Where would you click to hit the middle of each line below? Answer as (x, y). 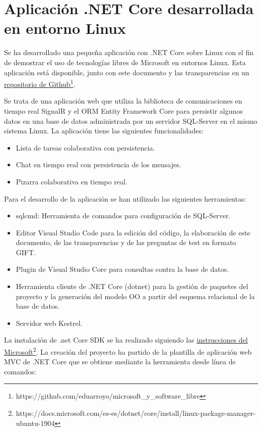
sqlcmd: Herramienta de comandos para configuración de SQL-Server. (123, 215)
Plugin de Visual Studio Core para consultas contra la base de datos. (122, 269)
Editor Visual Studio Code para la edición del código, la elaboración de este (133, 232)
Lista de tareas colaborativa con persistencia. (85, 147)
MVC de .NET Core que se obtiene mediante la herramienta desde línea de (120, 362)
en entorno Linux (65, 28)
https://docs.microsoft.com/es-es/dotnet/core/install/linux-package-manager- (136, 413)
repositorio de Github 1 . (40, 83)
